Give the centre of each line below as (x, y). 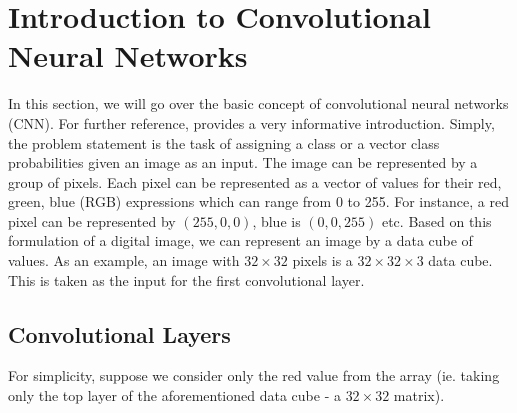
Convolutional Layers (119, 333)
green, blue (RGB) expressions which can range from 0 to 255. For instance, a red (258, 201)
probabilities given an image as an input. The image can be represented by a (243, 162)
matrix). (419, 395)
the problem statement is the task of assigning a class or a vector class (224, 142)
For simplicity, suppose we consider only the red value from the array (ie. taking (254, 375)
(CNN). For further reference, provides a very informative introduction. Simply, (251, 122)
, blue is (276, 220)
